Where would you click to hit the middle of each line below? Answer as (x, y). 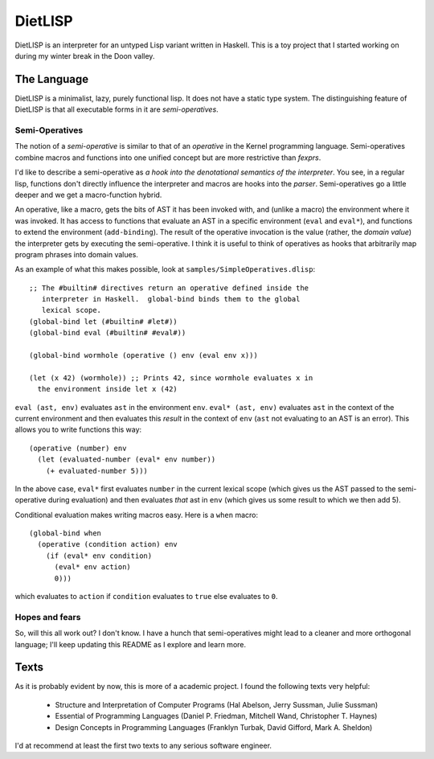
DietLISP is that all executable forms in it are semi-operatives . (117, 109)
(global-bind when (66, 533)
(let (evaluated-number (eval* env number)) (127, 460)
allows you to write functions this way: (78, 429)
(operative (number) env (78, 448)
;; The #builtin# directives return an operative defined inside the (169, 288)
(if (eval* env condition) (99, 556)
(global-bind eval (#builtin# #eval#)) (108, 333)
